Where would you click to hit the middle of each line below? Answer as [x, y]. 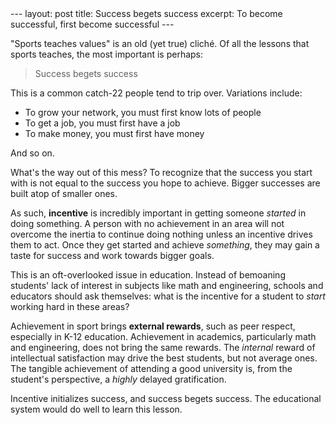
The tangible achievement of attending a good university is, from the [151, 368]
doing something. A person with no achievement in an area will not [147, 223]
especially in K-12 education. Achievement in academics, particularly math [163, 336]
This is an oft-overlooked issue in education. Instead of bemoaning [148, 275]
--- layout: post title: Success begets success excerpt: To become [146, 13]
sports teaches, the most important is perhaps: [107, 54]
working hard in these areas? [70, 306]
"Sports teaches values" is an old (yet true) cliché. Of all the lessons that [160, 43]
